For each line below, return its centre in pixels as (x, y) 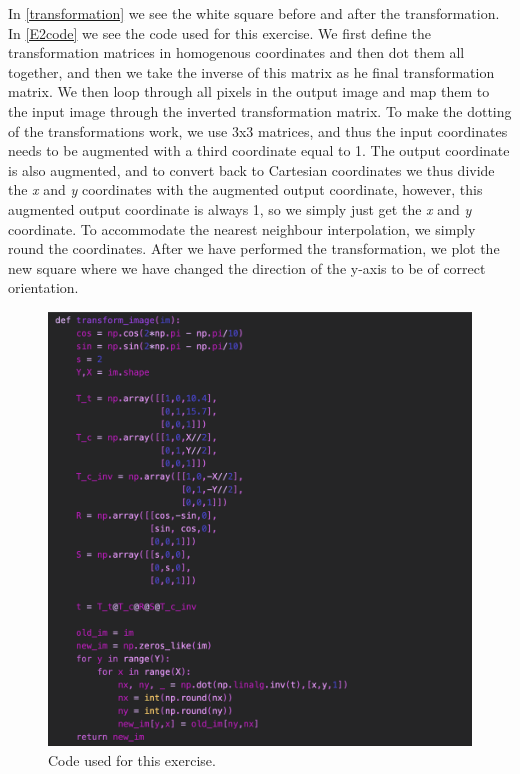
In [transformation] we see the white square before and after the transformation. (254, 13)
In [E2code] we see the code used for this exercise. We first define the (219, 32)
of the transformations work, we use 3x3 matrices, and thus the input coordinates (258, 130)
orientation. (43, 287)
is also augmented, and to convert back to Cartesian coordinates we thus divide (251, 169)
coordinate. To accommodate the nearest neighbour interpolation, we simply (242, 228)
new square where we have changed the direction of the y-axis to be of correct (247, 267)
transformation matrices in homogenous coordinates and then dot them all (236, 52)
